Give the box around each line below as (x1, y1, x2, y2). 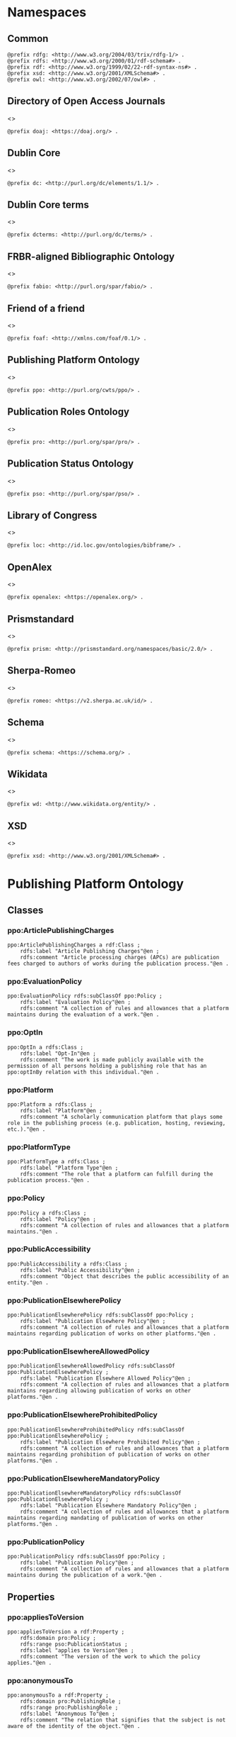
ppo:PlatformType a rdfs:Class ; (7, 1158, 106, 1166)
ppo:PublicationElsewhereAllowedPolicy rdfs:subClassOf (7, 1363, 175, 1370)
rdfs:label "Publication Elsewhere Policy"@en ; (20, 1318, 166, 1325)
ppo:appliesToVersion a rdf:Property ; (7, 1629, 125, 1636)
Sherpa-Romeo (7, 664, 76, 677)
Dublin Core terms (7, 199, 90, 211)
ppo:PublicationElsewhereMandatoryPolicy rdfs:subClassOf (7, 1490, 182, 1497)
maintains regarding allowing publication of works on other (7, 1387, 191, 1395)
